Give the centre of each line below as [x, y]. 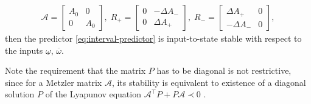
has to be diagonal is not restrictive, [224, 70]
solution [20, 94]
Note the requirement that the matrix [75, 70]
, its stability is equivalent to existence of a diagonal [209, 82]
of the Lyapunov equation [93, 94]
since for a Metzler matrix [54, 82]
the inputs [24, 50]
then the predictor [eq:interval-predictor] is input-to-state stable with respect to [153, 38]
